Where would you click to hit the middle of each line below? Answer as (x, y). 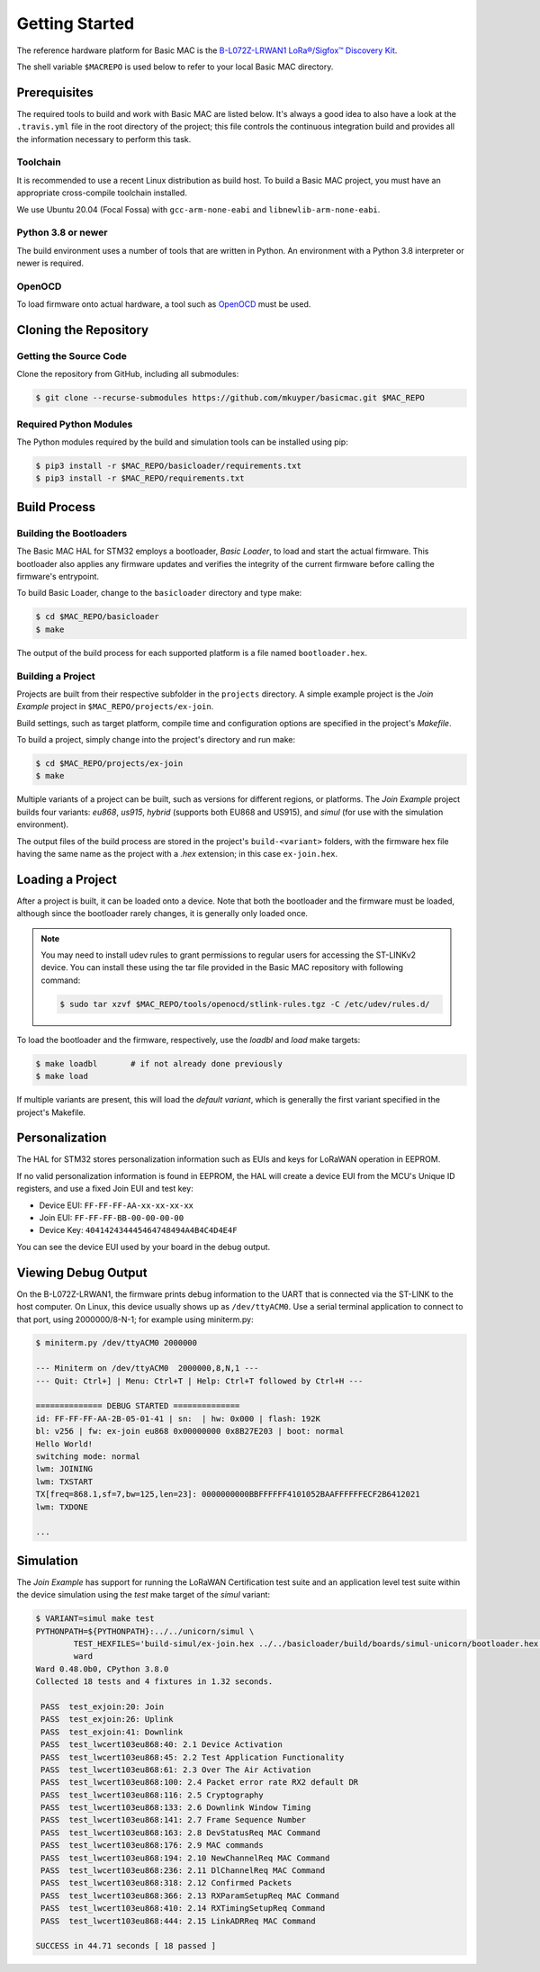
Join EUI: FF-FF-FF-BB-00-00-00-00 (112, 1218)
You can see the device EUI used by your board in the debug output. (144, 1247)
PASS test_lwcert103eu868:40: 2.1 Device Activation (162, 1745)
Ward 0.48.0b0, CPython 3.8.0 (102, 1669)
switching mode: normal (88, 1457)
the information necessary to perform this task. (104, 139)
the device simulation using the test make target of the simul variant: (143, 1595)
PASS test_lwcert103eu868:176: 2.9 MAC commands (153, 1846)
